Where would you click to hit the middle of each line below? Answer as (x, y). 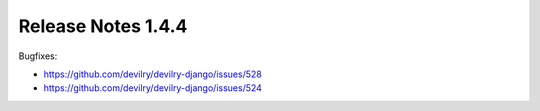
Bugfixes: (38, 56)
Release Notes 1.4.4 (103, 26)
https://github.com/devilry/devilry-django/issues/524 (152, 88)
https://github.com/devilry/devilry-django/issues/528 (152, 74)
